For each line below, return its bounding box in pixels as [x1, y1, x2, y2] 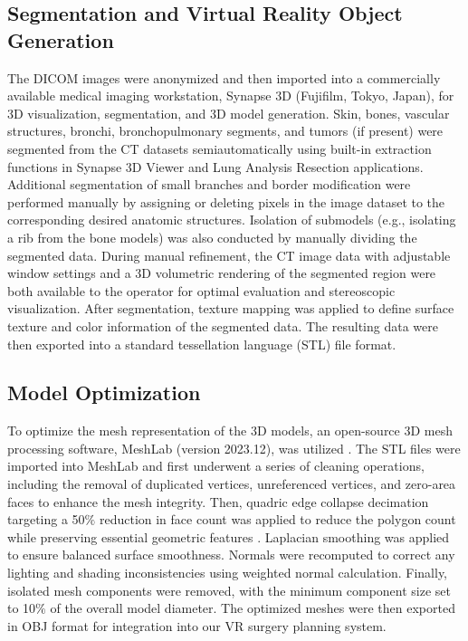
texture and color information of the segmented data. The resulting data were [7, 316, 438, 335]
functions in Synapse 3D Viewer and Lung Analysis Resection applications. [7, 157, 424, 176]
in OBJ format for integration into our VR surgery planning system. [7, 616, 387, 635]
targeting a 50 [7, 510, 85, 529]
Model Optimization [7, 378, 201, 407]
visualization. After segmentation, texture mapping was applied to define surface [7, 299, 454, 318]
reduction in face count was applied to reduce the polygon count [99, 510, 456, 529]
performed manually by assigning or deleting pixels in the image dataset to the [7, 192, 445, 211]
